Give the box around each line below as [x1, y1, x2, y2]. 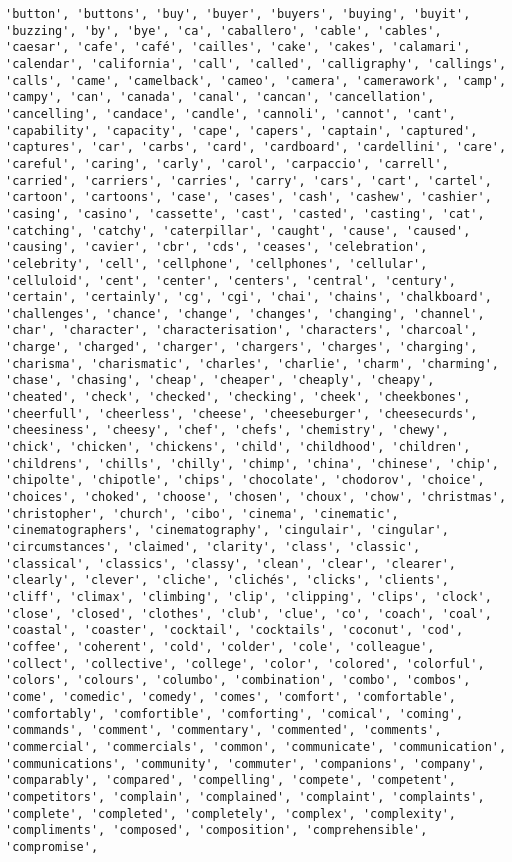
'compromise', [5, 839, 99, 854]
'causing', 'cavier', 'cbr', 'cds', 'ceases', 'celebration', [5, 240, 428, 255]
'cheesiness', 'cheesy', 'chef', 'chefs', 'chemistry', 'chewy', [5, 423, 449, 438]
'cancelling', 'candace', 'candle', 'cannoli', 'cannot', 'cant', [5, 106, 457, 121]
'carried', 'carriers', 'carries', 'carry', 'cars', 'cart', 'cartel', [5, 173, 492, 188]
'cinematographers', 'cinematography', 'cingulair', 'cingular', [5, 523, 449, 538]
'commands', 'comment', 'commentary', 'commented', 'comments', [5, 723, 442, 738]
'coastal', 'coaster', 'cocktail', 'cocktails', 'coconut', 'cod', [5, 623, 464, 638]
